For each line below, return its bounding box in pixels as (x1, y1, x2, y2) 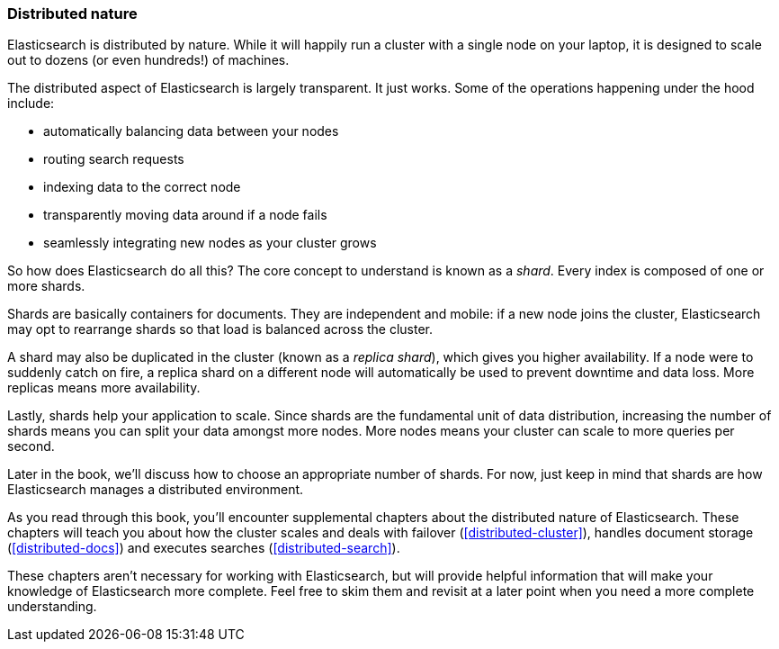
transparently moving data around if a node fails (43, 207, 327, 223)
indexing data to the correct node (43, 179, 241, 195)
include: (7, 95, 55, 112)
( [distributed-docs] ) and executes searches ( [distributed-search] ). (7, 540, 400, 556)
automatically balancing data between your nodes (43, 123, 339, 140)
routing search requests (43, 151, 184, 167)
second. (7, 438, 55, 455)
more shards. (7, 278, 85, 294)
